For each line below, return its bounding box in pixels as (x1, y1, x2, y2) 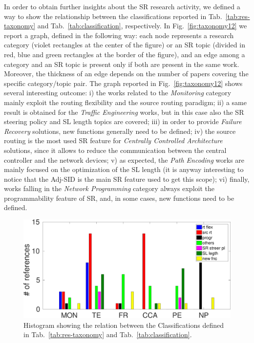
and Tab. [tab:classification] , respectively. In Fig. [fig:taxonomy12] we (37, 21, 247, 31)
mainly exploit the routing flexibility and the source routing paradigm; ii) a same (4, 97, 247, 107)
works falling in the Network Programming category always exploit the (4, 183, 214, 193)
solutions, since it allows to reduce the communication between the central (4, 145, 227, 155)
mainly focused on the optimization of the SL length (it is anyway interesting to (4, 164, 244, 174)
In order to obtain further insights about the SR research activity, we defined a (4, 1, 240, 11)
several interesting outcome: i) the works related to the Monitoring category (4, 87, 232, 98)
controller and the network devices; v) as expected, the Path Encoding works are (4, 154, 245, 165)
